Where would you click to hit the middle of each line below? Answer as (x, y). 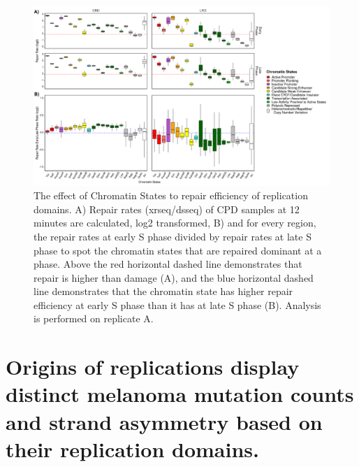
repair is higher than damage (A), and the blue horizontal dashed (174, 277)
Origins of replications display (153, 367)
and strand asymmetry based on (164, 421)
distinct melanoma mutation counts (180, 394)
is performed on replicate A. (94, 318)
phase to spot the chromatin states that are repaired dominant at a (178, 250)
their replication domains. (132, 448)
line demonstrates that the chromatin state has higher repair (163, 291)
